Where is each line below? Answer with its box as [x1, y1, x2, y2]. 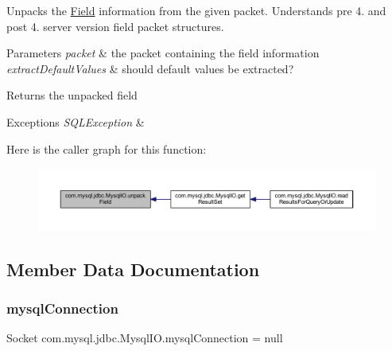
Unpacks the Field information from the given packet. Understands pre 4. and [6, 2, 386, 18]
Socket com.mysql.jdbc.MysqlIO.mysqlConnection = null [6, 330, 283, 346]
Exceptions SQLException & [6, 113, 145, 130]
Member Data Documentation [6, 256, 260, 281]
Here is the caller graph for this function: [6, 140, 207, 157]
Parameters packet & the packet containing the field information [6, 45, 320, 61]
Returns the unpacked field [6, 87, 138, 103]
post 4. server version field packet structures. [6, 18, 224, 34]
